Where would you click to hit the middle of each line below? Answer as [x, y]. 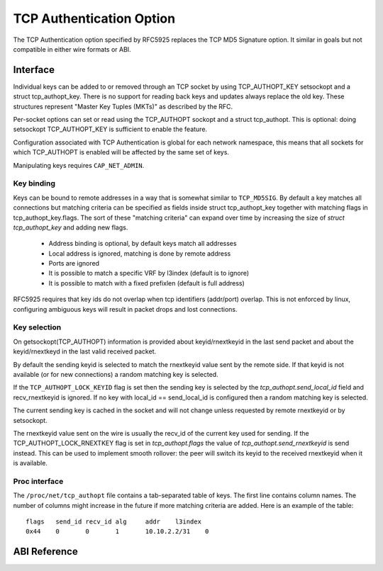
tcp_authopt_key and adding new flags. [71, 227]
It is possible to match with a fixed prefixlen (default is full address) [146, 283]
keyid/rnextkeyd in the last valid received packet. [84, 351]
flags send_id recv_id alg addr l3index [114, 521]
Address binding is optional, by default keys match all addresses [143, 244]
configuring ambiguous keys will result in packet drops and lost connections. [125, 309]
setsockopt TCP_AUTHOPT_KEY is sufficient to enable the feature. [110, 129]
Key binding [34, 183]
